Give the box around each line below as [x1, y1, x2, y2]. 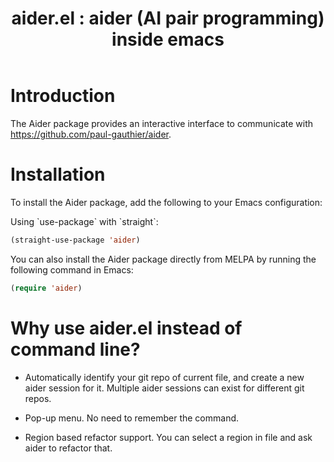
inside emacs [111, 28, 225, 51]
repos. [24, 392, 52, 404]
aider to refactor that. [24, 442, 113, 454]
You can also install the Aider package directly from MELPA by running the [10, 253, 317, 265]
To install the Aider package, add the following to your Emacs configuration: [10, 196, 323, 208]
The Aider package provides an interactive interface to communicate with [10, 117, 314, 129]
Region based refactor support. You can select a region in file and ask [24, 431, 313, 443]
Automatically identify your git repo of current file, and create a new [24, 371, 305, 383]
